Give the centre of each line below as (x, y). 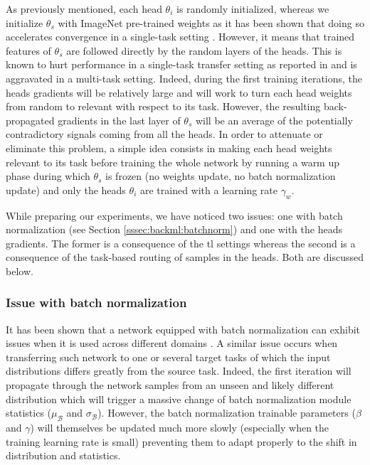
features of (28, 50)
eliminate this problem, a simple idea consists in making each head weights (169, 148)
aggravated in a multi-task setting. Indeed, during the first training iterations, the (184, 78)
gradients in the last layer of (119, 120)
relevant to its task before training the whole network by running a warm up (173, 162)
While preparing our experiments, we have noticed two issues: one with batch (174, 215)
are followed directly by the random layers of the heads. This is (204, 50)
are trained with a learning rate (209, 189)
